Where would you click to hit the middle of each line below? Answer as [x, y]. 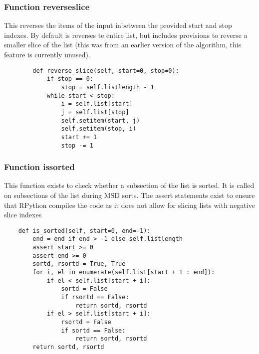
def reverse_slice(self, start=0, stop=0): [106, 71]
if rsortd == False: [95, 297]
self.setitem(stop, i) [99, 129]
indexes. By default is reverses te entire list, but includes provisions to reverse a [126, 35]
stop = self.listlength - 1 [108, 87]
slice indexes [23, 215]
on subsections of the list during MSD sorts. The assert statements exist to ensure [129, 195]
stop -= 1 [77, 145]
